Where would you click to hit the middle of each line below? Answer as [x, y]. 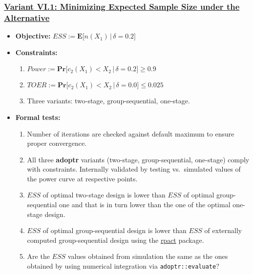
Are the [38, 256]
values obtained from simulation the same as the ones [148, 256]
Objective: [33, 36]
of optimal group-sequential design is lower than [115, 230]
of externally [223, 230]
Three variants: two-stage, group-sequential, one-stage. [108, 101]
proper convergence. [57, 143]
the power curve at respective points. [82, 178]
